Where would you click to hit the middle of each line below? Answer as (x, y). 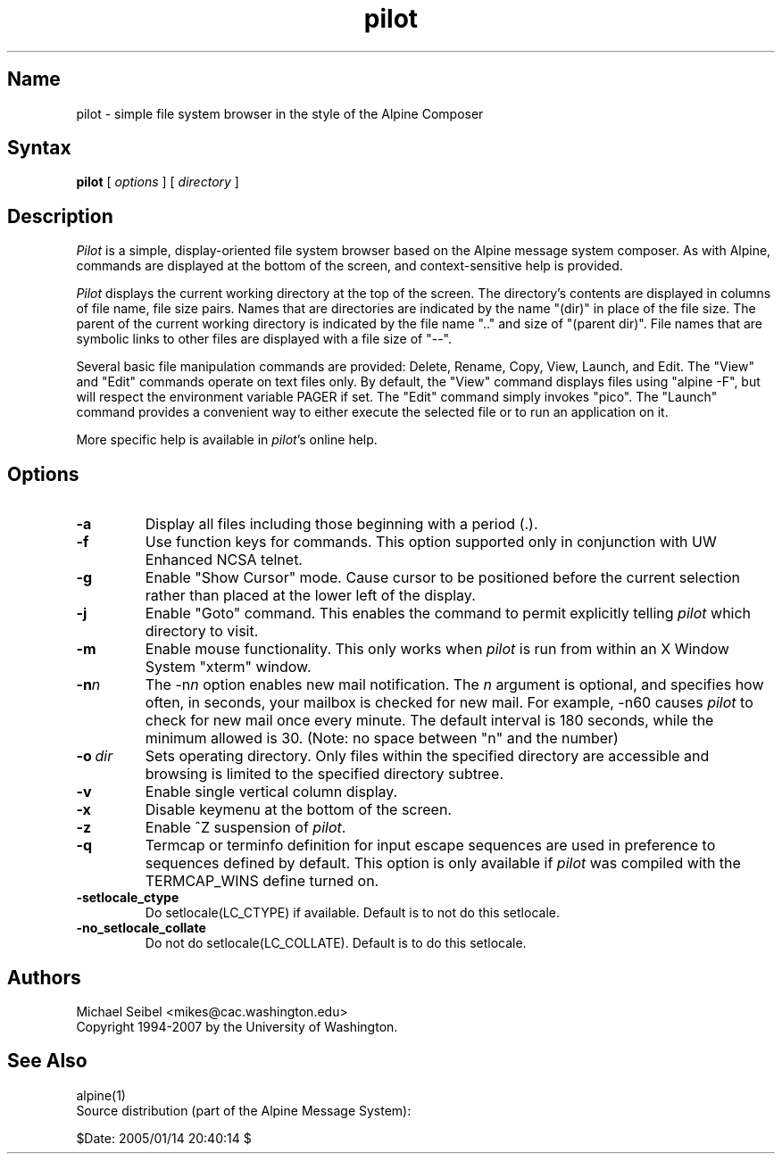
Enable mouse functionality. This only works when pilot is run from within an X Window (437, 649)
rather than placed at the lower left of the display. (310, 596)
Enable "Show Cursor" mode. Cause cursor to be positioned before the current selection (443, 578)
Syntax (39, 148)
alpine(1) (101, 1095)
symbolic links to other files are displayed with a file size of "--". (264, 339)
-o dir (95, 756)
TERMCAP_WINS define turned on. (262, 881)
